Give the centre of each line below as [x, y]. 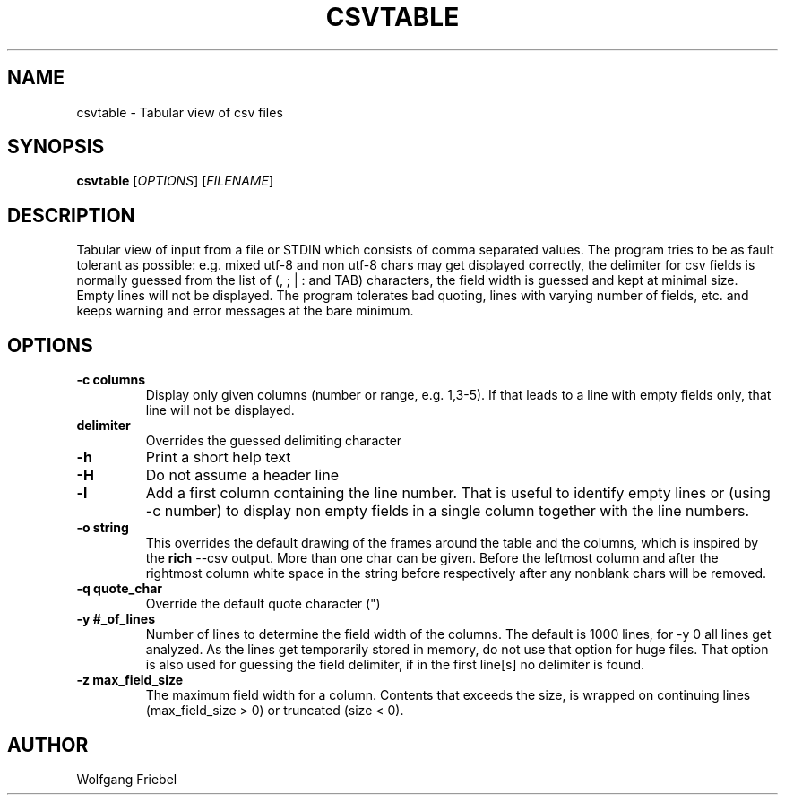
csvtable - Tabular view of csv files [180, 112]
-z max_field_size [130, 680]
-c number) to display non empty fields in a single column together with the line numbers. [448, 511]
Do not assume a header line [242, 475]
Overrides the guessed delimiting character [274, 441]
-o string [103, 528]
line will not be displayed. [220, 410]
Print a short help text [218, 457]
